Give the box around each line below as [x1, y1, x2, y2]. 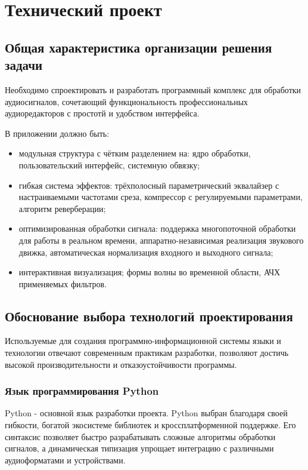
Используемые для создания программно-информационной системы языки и [5, 334, 281, 347]
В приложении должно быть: [5, 127, 110, 139]
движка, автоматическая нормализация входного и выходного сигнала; [18, 245, 273, 258]
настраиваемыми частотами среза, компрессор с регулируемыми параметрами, [18, 191, 303, 203]
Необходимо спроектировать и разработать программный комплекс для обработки [5, 83, 301, 96]
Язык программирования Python [5, 383, 159, 398]
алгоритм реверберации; [18, 202, 106, 214]
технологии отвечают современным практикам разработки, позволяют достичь [5, 346, 289, 359]
